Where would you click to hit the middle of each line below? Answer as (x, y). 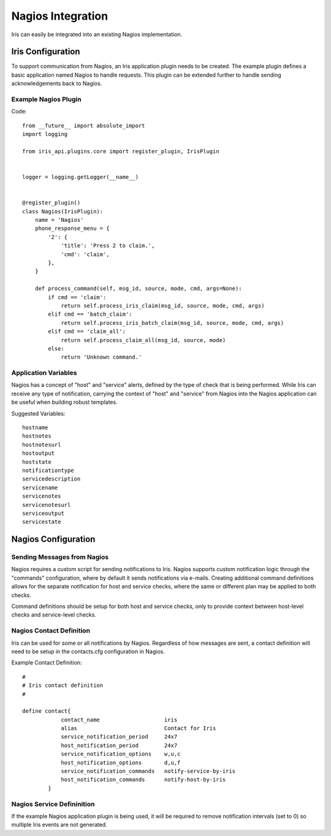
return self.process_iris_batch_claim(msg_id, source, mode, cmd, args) (173, 323)
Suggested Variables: (38, 413)
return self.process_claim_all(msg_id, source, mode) (143, 340)
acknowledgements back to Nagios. (57, 83)
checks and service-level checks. (54, 615)
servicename (40, 488)
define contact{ (47, 711)
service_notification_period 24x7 (119, 737)
